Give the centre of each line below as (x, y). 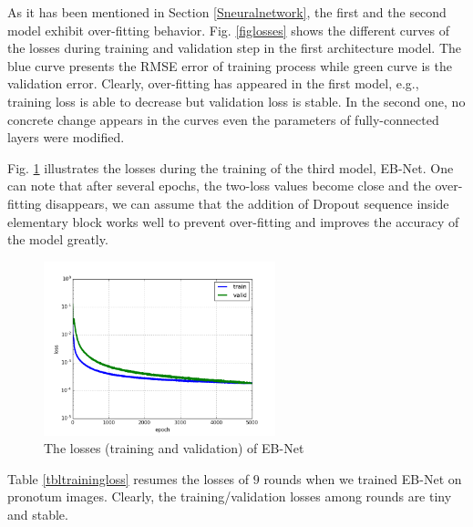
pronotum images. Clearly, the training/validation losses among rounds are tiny (230, 496)
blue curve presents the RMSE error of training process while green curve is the (230, 65)
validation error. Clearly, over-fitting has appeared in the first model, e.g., (213, 83)
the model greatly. (58, 239)
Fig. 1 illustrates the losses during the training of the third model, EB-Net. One (231, 167)
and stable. (38, 514)
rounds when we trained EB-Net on (363, 478)
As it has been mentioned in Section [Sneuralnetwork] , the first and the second (227, 12)
